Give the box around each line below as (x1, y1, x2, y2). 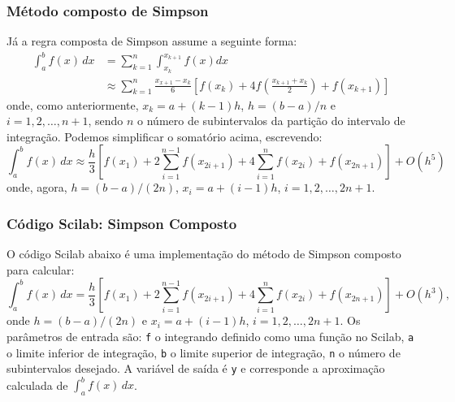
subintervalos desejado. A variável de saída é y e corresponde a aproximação (6, 360, 385, 377)
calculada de (6, 376, 68, 393)
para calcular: (6, 261, 75, 278)
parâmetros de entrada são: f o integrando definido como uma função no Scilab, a (6, 327, 414, 344)
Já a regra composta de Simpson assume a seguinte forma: (6, 32, 297, 50)
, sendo (88, 112, 123, 129)
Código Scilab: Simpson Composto (6, 213, 237, 233)
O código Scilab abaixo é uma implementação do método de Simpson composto (6, 245, 401, 262)
